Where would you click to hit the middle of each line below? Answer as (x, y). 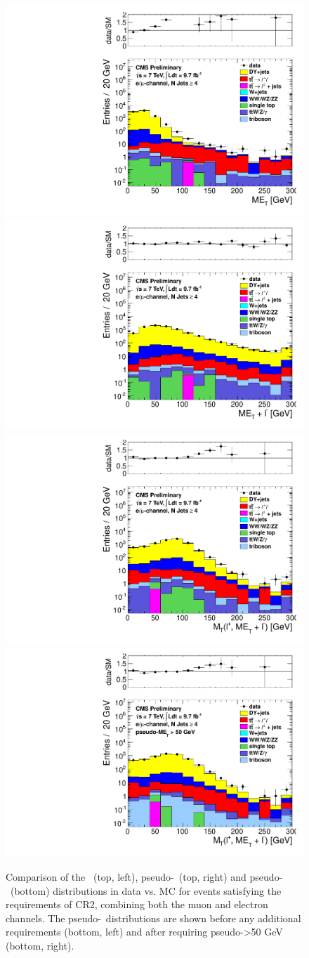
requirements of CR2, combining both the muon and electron (137, 904)
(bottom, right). (40, 945)
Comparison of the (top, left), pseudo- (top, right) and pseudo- (144, 877)
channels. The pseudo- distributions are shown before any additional (153, 918)
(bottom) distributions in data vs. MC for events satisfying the (146, 890)
